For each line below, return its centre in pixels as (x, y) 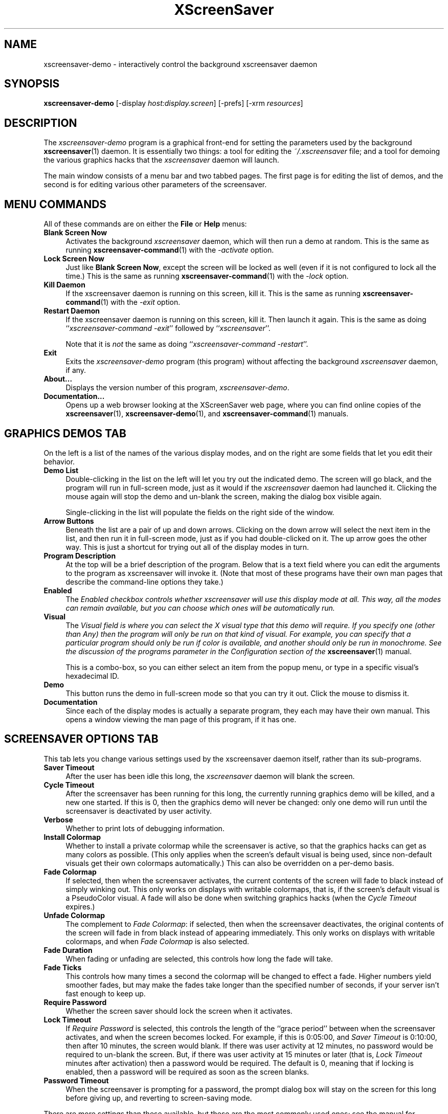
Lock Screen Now (74, 259)
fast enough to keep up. (106, 993)
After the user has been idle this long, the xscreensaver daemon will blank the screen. (210, 776)
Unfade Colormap (74, 915)
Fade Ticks (63, 967)
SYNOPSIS (32, 84)
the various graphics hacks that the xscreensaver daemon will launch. (161, 160)
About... (58, 379)
